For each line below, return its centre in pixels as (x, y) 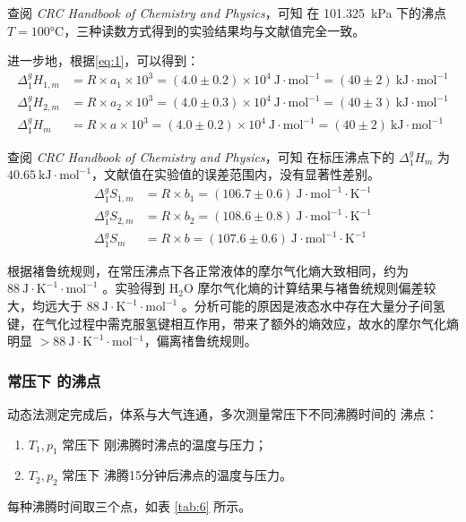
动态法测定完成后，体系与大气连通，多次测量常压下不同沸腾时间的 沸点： (223, 414)
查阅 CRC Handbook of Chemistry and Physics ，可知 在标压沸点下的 (201, 156)
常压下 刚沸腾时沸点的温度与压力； (164, 444)
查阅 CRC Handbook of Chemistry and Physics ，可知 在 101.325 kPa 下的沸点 (227, 13)
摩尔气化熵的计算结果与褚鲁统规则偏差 (311, 288)
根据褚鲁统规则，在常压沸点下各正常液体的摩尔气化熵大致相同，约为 (208, 270)
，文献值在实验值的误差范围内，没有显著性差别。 (236, 174)
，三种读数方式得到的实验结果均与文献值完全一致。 (215, 30)
